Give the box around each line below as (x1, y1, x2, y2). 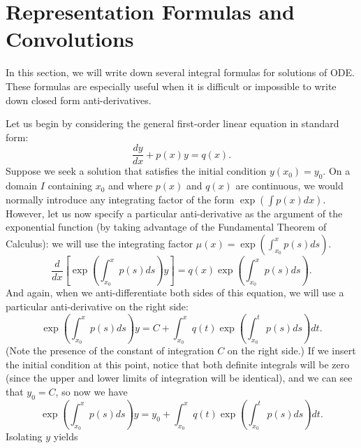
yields (53, 429, 78, 444)
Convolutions (6, 24, 134, 53)
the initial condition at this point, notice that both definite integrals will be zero (6, 356, 350, 371)
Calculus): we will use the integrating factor (6, 236, 193, 250)
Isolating (6, 429, 43, 444)
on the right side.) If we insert (227, 343, 356, 358)
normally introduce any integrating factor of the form (6, 192, 235, 206)
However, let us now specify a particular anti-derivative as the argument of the (6, 205, 343, 220)
